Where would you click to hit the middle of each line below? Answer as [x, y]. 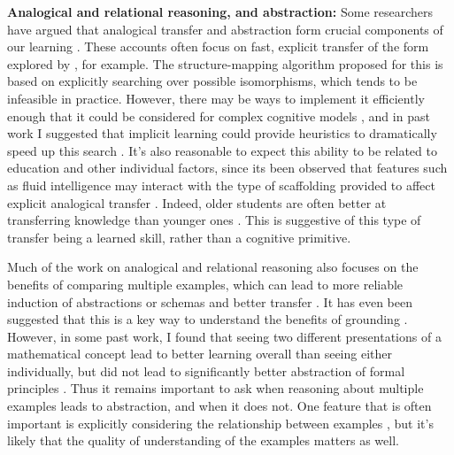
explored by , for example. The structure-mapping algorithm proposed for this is [225, 63]
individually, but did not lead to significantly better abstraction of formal [206, 370]
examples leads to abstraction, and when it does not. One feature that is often [219, 406]
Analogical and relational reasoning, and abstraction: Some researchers [220, 12]
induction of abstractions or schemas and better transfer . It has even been [210, 301]
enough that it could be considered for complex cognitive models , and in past [219, 116]
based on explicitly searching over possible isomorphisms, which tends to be [212, 81]
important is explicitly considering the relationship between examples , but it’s [220, 423]
